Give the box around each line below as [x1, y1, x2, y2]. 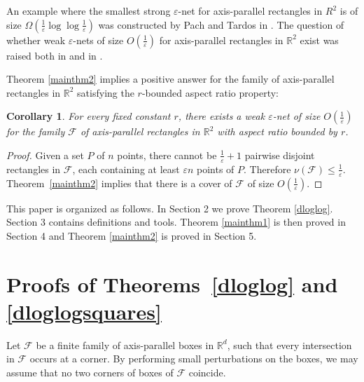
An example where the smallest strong [6, 4, 171, 18]
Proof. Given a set [6, 147, 84, 162]
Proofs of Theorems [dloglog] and [6, 269, 338, 298]
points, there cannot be [117, 147, 217, 162]
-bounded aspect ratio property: [141, 85, 279, 100]
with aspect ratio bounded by [217, 124, 337, 139]
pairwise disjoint [244, 147, 315, 162]
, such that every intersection [227, 337, 352, 352]
